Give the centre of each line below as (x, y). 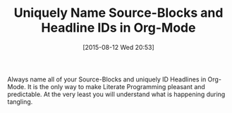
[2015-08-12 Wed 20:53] (118, 47)
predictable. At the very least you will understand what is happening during (116, 94)
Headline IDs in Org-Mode (118, 28)
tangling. (20, 101)
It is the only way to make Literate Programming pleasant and (116, 86)
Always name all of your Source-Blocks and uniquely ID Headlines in (107, 79)
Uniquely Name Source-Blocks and (118, 13)
